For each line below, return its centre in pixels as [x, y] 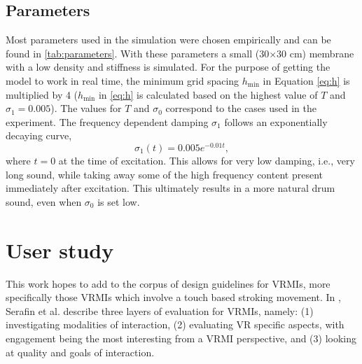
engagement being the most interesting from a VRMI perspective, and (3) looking [181, 338]
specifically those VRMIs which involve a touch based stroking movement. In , [173, 297]
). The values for [86, 108]
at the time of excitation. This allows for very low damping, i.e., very [207, 161]
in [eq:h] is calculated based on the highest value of [208, 94]
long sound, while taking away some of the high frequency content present [164, 174]
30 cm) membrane [315, 53]
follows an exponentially [276, 121]
